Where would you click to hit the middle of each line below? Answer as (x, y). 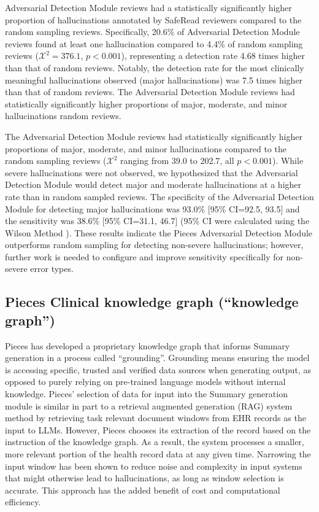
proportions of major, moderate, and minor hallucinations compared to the (146, 148)
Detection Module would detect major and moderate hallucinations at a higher (153, 184)
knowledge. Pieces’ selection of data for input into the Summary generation (146, 394)
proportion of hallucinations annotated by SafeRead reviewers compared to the (153, 19)
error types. (52, 269)
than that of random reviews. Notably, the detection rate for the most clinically (155, 67)
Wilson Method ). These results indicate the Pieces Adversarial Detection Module (159, 232)
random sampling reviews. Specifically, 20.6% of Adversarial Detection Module (152, 32)
